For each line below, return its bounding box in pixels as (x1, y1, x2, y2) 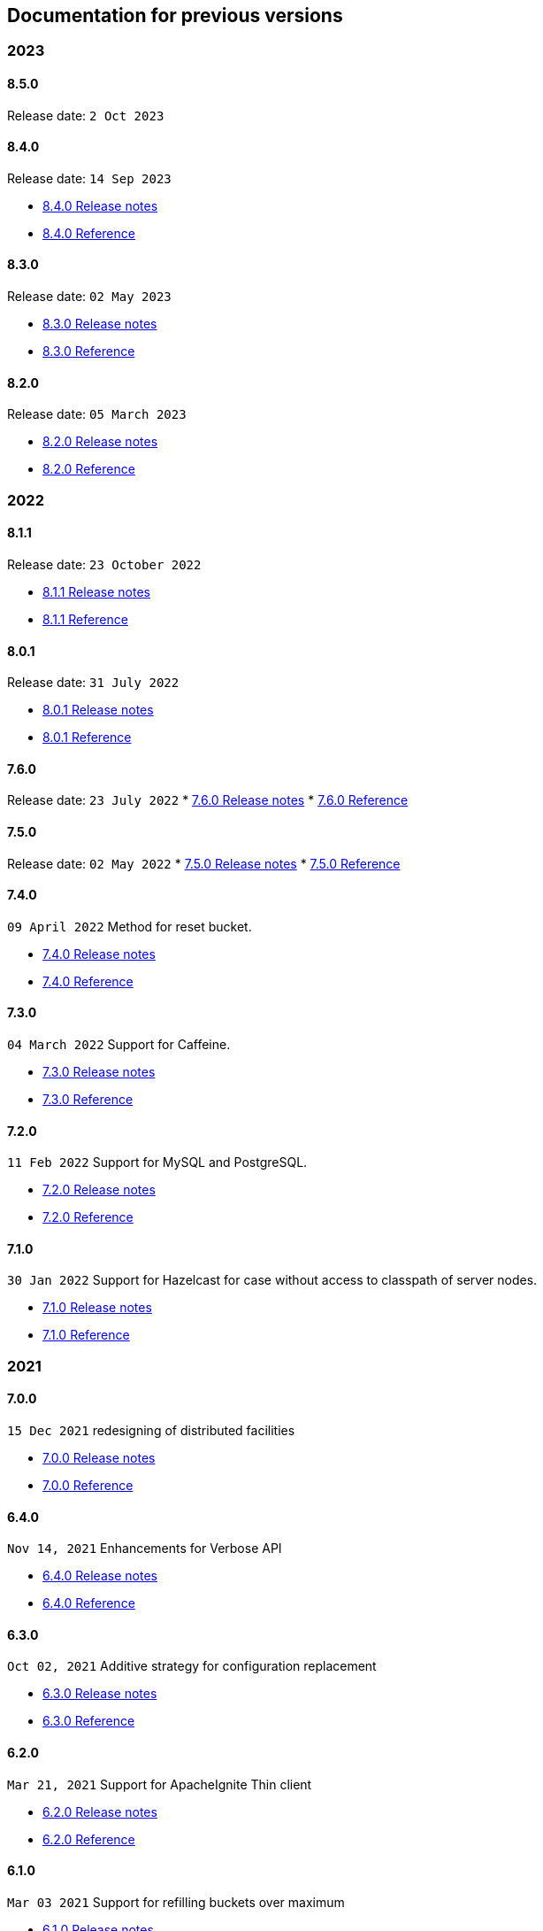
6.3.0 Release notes (42, 1686, 157, 1702)
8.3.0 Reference (42, 344, 135, 359)
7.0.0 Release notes (42, 1450, 156, 1466)
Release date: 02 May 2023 (7, 289, 172, 305)
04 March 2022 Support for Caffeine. (7, 1036, 231, 1052)
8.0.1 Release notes (42, 702, 154, 718)
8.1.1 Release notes (42, 583, 150, 599)
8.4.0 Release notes (42, 197, 158, 213)
